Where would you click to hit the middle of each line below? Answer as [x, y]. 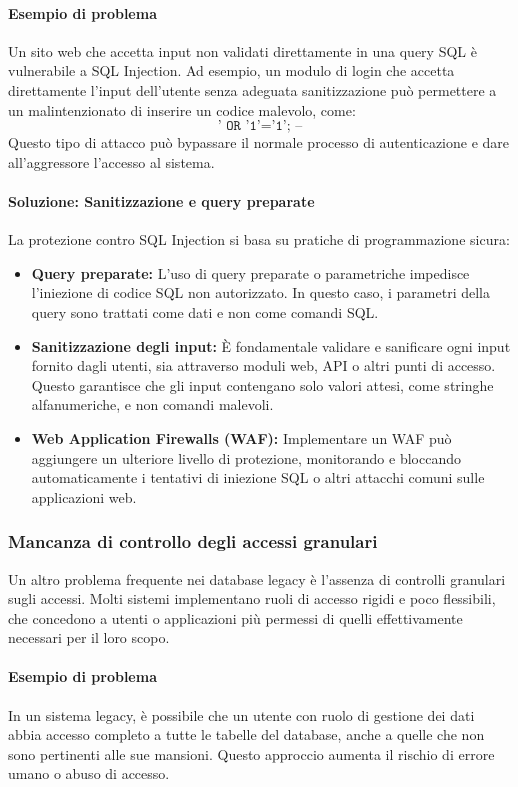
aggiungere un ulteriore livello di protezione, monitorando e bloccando [246, 457]
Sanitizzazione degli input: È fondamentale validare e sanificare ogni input [271, 345]
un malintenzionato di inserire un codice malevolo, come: [182, 109]
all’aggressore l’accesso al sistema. [111, 161]
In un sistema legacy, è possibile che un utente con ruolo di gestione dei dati [241, 714]
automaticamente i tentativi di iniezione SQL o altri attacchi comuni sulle [258, 477]
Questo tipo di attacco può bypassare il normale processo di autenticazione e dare [259, 142]
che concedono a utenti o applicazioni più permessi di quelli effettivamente [235, 617]
